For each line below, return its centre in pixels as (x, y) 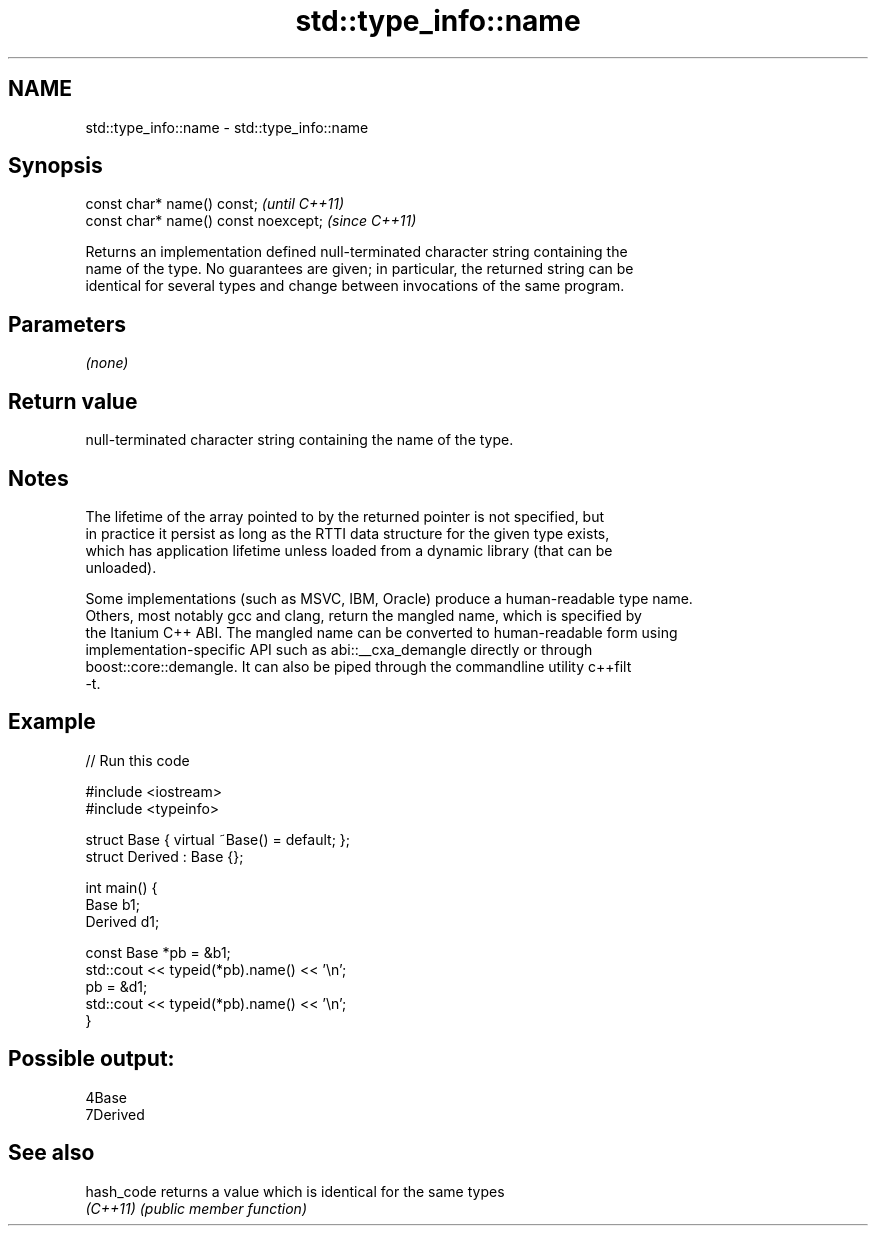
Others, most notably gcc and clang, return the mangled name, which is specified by (363, 615)
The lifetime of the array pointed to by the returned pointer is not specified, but (345, 516)
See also (51, 1153)
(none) (107, 363)
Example (52, 722)
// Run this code (137, 760)
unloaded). (121, 567)
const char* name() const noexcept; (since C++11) (251, 221)
